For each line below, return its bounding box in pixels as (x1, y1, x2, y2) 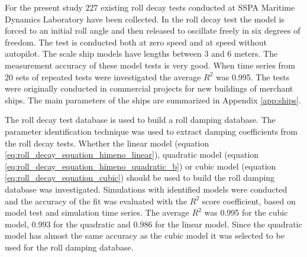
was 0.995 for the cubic (204, 206, 288, 219)
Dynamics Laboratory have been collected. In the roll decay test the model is (5, 12, 285, 25)
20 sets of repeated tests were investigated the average (5, 70, 201, 83)
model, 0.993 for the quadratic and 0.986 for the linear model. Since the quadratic (5, 217, 302, 230)
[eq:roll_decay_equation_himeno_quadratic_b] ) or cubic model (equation (5, 160, 276, 172)
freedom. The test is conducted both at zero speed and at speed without (5, 35, 267, 48)
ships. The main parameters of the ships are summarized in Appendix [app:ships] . (5, 93, 301, 106)
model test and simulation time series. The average (5, 206, 189, 219)
